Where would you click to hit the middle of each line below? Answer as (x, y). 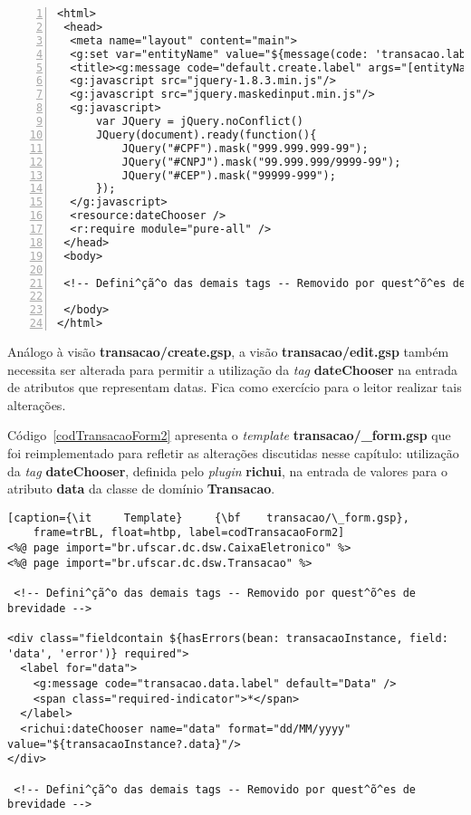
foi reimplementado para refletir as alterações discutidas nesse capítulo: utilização (233, 452)
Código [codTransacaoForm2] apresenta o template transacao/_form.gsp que (229, 435)
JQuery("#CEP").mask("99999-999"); (229, 175)
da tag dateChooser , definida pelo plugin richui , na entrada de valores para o (227, 470)
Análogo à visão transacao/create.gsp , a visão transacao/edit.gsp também (228, 351)
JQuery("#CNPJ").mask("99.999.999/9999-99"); (261, 162)
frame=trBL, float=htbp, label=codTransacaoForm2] (189, 533)
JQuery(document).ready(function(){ (206, 134)
